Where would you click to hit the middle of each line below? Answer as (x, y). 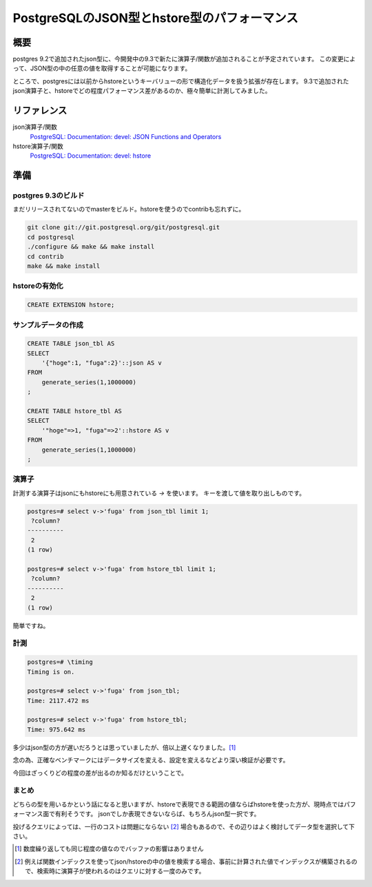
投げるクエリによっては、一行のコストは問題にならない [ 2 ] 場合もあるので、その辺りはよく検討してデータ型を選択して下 (184, 826)
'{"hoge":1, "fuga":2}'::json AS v (102, 363)
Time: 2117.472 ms (58, 700)
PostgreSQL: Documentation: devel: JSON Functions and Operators (126, 136)
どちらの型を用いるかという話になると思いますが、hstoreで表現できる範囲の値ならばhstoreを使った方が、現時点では (178, 804)
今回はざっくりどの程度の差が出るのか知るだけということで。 (100, 773)
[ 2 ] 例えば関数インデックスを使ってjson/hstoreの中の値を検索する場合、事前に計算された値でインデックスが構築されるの (186, 862)
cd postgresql (51, 237)
